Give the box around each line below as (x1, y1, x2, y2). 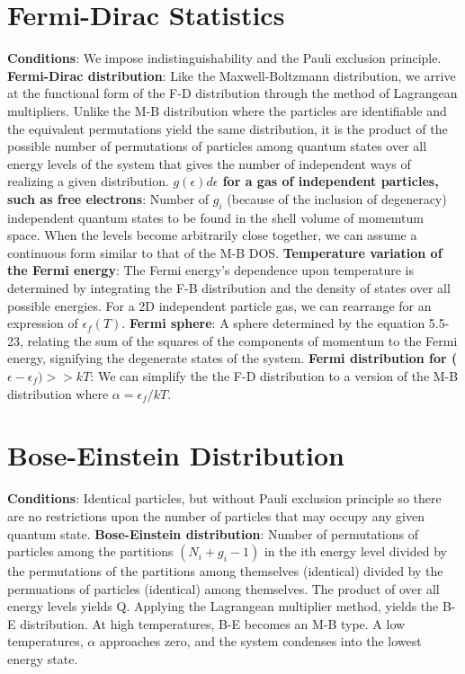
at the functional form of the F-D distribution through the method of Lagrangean (7, 84, 458, 102)
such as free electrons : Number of (7, 189, 210, 208)
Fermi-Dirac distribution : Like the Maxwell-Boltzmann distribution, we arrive (7, 66, 456, 84)
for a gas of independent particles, (222, 172, 439, 191)
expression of (7, 314, 78, 333)
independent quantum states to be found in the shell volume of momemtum (7, 208, 425, 226)
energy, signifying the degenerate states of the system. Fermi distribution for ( (7, 349, 458, 368)
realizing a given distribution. (7, 172, 169, 191)
